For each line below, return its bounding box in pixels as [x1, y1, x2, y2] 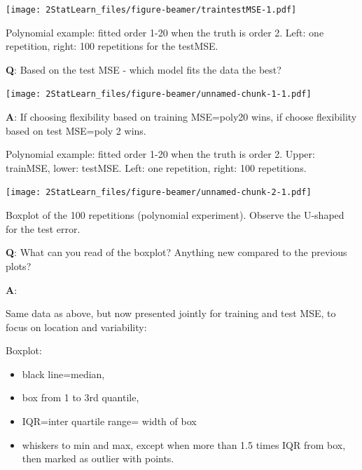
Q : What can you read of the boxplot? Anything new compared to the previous [6, 245, 347, 260]
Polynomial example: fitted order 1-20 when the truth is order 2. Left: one [6, 25, 324, 39]
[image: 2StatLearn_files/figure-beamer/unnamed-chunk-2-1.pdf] [6, 187, 312, 198]
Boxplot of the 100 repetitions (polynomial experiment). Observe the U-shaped [6, 208, 344, 222]
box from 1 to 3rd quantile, [22, 390, 139, 405]
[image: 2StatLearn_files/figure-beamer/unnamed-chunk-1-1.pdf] [6, 89, 312, 100]
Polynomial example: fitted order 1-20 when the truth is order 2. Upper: [6, 147, 315, 161]
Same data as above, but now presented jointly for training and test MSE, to [6, 306, 336, 321]
